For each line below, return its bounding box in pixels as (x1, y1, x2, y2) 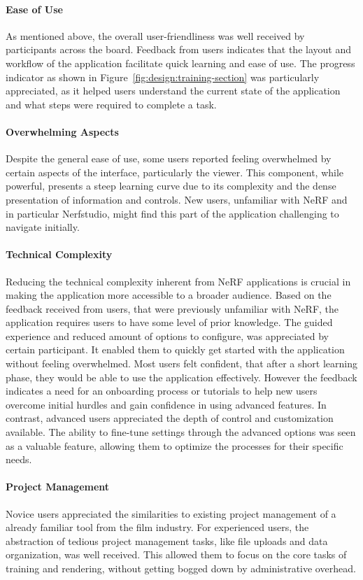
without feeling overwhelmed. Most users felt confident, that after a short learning (6, 356, 357, 371)
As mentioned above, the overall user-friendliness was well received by (6, 28, 305, 43)
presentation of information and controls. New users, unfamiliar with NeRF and (6, 192, 348, 206)
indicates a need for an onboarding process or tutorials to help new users (6, 383, 318, 398)
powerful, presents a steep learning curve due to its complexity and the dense (6, 178, 336, 193)
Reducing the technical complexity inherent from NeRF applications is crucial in (6, 274, 351, 288)
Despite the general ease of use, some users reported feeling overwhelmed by (6, 151, 332, 166)
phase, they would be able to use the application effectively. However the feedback (6, 369, 357, 384)
